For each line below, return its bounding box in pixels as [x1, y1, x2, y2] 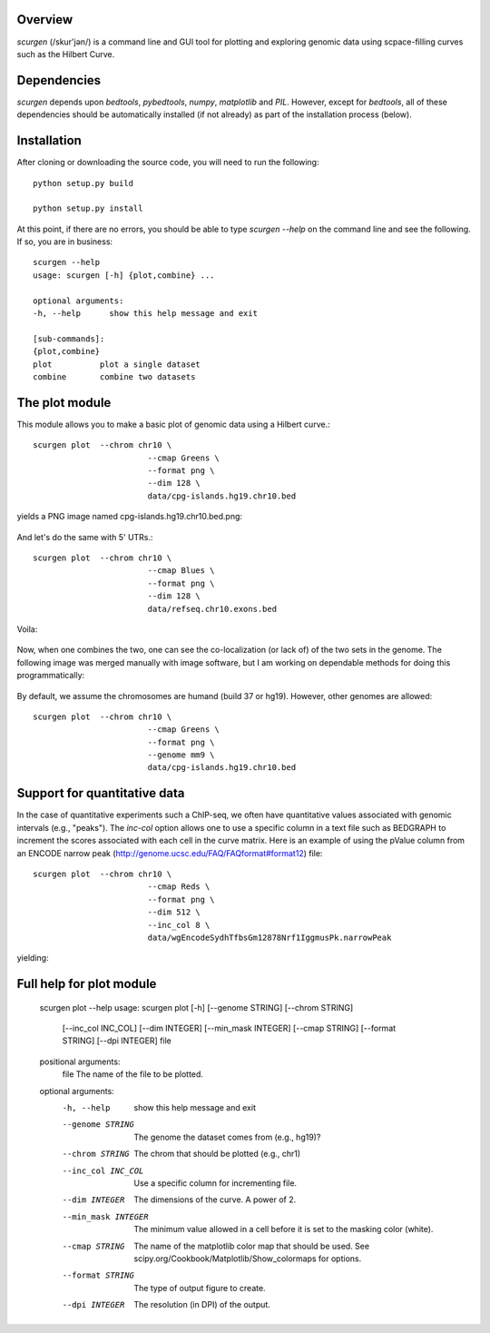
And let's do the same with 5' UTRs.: [16, 531, 153, 542]
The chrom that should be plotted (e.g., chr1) [133, 1149, 301, 1160]
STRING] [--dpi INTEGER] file [62, 1035, 172, 1046]
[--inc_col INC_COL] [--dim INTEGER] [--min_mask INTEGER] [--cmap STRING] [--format [62, 1022, 397, 1034]
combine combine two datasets [33, 371, 196, 381]
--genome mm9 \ [147, 750, 215, 760]
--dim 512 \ [147, 907, 201, 917]
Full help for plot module [16, 976, 157, 992]
